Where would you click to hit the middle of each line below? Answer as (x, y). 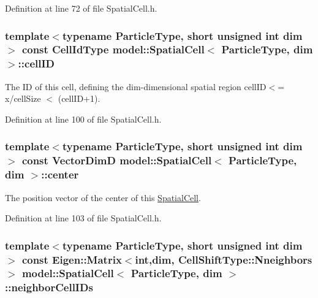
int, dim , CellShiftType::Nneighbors (224, 259)
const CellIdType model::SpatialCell (113, 49)
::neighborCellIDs (49, 287)
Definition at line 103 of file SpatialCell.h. (83, 218)
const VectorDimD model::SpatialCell (117, 160)
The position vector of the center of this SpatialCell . (103, 197)
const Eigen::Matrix (72, 259)
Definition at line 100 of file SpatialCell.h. (83, 119)
